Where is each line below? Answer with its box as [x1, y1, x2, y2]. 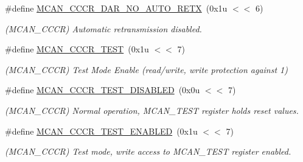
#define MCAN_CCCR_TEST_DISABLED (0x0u [5, 83, 200, 96]
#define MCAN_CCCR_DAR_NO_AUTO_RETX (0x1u [5, 2, 228, 14]
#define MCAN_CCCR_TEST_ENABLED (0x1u [5, 124, 198, 137]
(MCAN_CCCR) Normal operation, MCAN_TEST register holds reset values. [5, 104, 299, 116]
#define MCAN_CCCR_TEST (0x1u [5, 43, 149, 55]
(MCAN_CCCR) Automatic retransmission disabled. [5, 22, 202, 35]
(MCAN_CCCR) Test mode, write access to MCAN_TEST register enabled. [5, 145, 291, 158]
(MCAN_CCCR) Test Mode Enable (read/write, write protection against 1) [5, 63, 288, 76]
